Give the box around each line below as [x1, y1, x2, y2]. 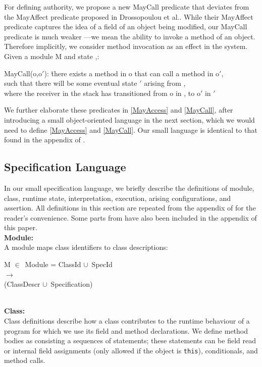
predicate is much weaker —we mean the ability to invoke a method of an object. [4, 31, 255, 41]
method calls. [4, 355, 45, 365]
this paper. [4, 222, 37, 233]
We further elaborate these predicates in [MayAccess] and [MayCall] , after [4, 104, 233, 115]
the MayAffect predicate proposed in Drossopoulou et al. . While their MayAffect [4, 11, 253, 22]
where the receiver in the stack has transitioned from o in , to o [4, 87, 200, 98]
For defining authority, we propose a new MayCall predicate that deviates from [4, 2, 249, 12]
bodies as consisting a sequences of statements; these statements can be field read [4, 335, 256, 346]
